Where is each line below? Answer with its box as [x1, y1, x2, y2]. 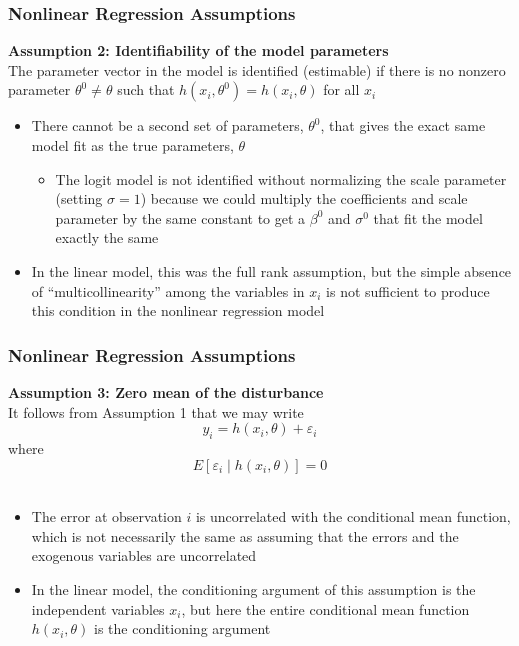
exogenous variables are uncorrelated [31, 545, 257, 566]
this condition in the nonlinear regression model [31, 300, 325, 321]
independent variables [31, 598, 165, 619]
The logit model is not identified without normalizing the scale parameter [55, 168, 507, 189]
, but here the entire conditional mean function [181, 598, 470, 619]
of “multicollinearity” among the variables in [31, 280, 305, 301]
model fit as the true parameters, [31, 135, 234, 155]
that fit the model [373, 207, 483, 228]
